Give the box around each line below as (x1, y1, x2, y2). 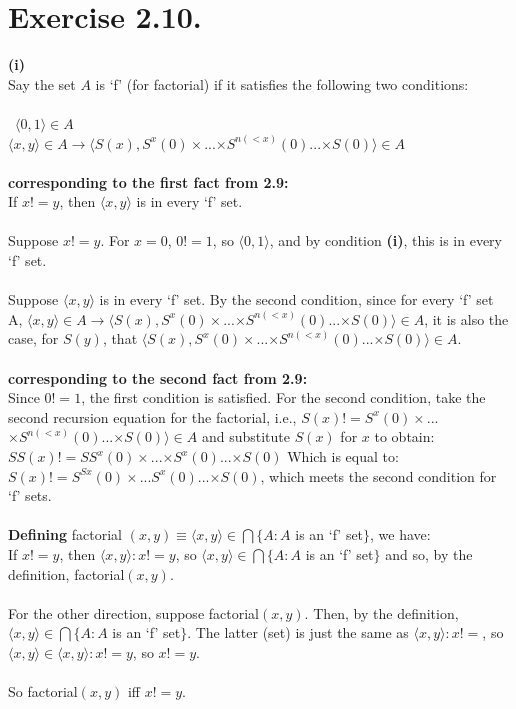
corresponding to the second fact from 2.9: (8, 367, 308, 388)
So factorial (8, 681, 78, 702)
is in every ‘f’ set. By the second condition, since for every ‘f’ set (99, 289, 494, 310)
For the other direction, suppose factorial (8, 602, 259, 623)
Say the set (8, 73, 76, 94)
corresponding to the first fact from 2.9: (8, 171, 289, 192)
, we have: (370, 524, 431, 545)
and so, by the (385, 543, 473, 564)
